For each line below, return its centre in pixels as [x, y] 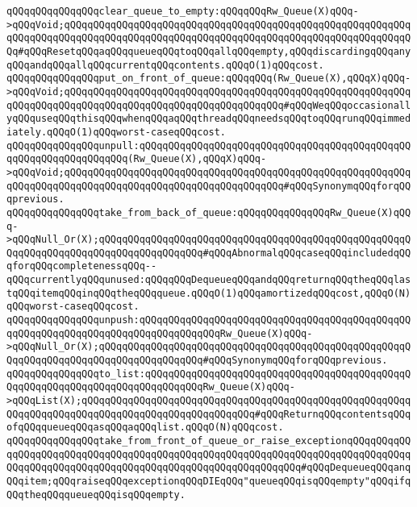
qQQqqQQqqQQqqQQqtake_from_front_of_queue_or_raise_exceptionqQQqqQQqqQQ [209, 441]
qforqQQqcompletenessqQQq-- [82, 266]
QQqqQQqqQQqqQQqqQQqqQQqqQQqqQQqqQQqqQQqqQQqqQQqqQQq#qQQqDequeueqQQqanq [209, 468]
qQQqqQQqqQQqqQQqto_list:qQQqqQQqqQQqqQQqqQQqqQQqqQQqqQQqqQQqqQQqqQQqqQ [209, 374]
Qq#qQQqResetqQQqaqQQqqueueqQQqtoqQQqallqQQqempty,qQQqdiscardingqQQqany [209, 51]
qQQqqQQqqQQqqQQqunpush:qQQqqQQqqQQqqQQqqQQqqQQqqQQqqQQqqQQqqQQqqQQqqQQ [209, 320]
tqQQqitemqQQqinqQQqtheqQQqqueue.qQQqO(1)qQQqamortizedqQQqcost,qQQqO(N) [209, 293]
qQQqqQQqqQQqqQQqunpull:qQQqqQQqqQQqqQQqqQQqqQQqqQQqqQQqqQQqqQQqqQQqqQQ [209, 145]
